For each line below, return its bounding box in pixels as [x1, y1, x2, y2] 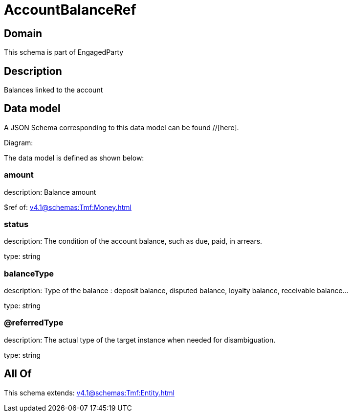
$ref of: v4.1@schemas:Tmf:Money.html [4, 203, 132, 211]
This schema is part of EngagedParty [4, 48, 124, 57]
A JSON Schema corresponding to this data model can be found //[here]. [4, 123, 239, 132]
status [4, 219, 29, 229]
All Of [4, 368, 32, 380]
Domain [4, 27, 43, 40]
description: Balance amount [4, 187, 96, 196]
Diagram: [4, 138, 33, 147]
